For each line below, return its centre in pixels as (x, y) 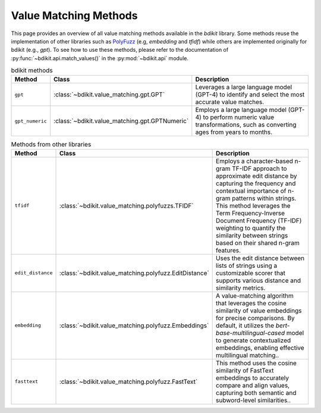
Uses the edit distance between (260, 258)
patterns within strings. (264, 198)
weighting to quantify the (251, 228)
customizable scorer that (251, 273)
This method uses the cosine (257, 363)
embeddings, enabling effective (260, 348)
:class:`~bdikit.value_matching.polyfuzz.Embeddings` (134, 326)
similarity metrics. (241, 287)
